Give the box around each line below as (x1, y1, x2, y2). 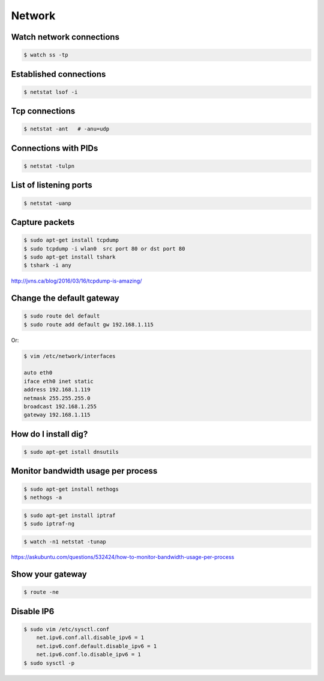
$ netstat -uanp (23, 200, 72, 207)
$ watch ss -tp (23, 52, 68, 58)
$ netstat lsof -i (23, 88, 78, 96)
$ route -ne (23, 589, 59, 596)
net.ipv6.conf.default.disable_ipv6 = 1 (36, 643, 157, 649)
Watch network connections (11, 32, 120, 42)
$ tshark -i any (23, 262, 72, 269)
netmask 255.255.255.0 (23, 394, 91, 402)
